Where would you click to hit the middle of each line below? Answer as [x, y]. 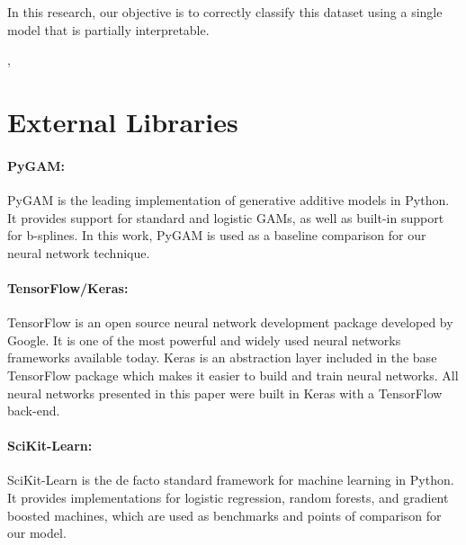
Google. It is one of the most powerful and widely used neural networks [204, 340]
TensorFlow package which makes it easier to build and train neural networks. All [233, 375]
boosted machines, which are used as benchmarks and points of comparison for [224, 515]
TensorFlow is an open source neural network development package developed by [230, 322]
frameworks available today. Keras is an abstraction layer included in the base [222, 357]
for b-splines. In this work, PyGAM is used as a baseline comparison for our [217, 235]
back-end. [34, 411]
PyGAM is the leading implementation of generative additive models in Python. [229, 199]
